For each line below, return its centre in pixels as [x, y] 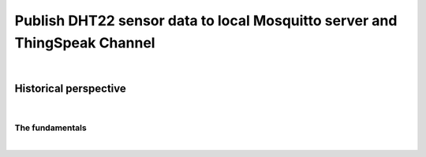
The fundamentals [50, 128]
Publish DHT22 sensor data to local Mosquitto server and [206, 21]
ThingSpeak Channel [85, 43]
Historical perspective [70, 89]
